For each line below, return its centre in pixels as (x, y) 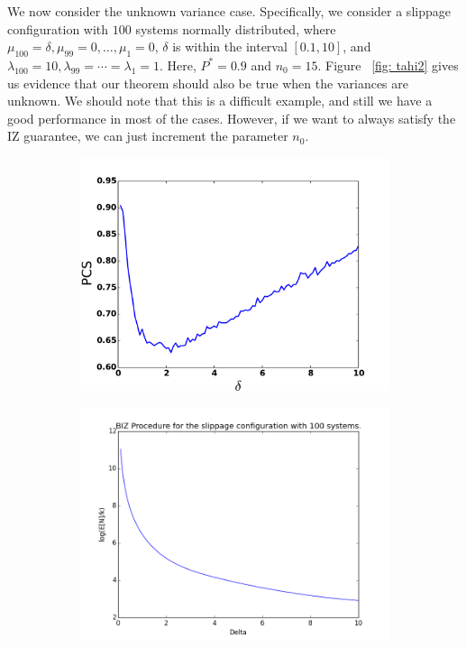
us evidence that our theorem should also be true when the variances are (208, 83)
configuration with (58, 28)
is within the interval (230, 46)
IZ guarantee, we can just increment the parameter (148, 136)
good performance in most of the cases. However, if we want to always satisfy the (232, 118)
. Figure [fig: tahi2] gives (388, 65)
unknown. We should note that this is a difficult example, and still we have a (220, 101)
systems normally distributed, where (236, 28)
